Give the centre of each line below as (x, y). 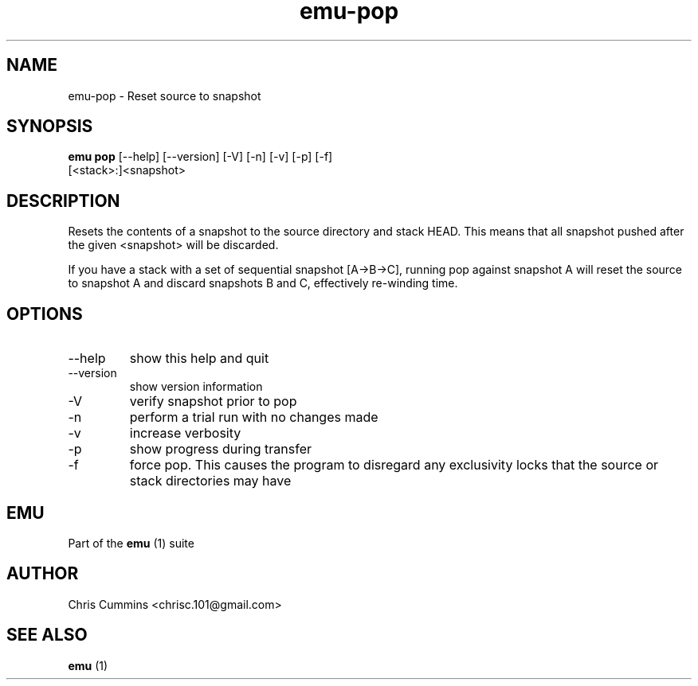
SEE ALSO (47, 635)
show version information (196, 387)
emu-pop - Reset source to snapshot (165, 95)
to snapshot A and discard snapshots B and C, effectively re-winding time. (263, 283)
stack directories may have (210, 481)
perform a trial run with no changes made (254, 417)
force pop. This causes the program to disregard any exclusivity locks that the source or (394, 465)
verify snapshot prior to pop (213, 401)
